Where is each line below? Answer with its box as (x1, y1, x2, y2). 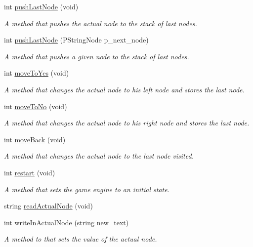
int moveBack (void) (4, 134, 66, 144)
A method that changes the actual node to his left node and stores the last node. (4, 84, 245, 94)
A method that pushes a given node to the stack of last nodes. (4, 51, 189, 61)
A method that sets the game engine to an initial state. (4, 184, 169, 194)
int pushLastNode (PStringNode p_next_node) (4, 35, 149, 45)
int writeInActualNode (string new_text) (4, 217, 129, 227)
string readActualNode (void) (4, 201, 93, 211)
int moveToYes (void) (4, 68, 69, 78)
